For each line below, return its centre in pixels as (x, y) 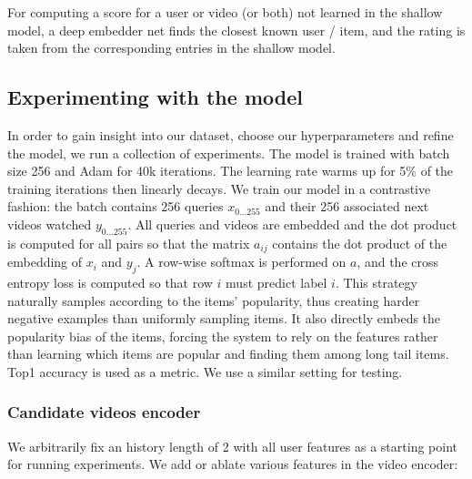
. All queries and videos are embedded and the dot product (292, 224)
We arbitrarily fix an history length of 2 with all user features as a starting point (232, 446)
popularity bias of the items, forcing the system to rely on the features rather (223, 336)
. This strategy (376, 282)
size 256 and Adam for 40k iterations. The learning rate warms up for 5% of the (231, 171)
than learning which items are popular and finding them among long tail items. (228, 354)
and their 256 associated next (347, 206)
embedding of (45, 262)
